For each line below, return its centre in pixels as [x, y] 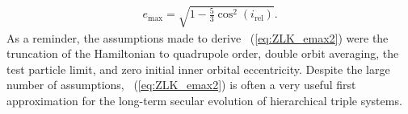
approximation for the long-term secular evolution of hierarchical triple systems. [204, 100]
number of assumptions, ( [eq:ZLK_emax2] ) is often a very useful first [181, 85]
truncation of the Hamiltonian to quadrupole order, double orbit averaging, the [203, 53]
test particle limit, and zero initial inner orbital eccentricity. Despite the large [198, 69]
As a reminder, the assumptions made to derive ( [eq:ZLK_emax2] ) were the [198, 37]
